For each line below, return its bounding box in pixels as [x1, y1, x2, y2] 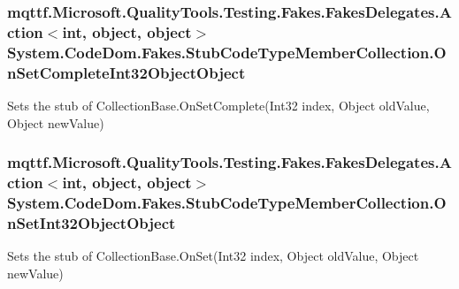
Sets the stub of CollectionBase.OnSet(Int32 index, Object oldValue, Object [7, 247, 419, 265]
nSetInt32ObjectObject [7, 211, 176, 233]
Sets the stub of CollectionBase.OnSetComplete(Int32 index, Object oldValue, [7, 95, 430, 114]
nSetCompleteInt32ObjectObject [7, 61, 246, 83]
